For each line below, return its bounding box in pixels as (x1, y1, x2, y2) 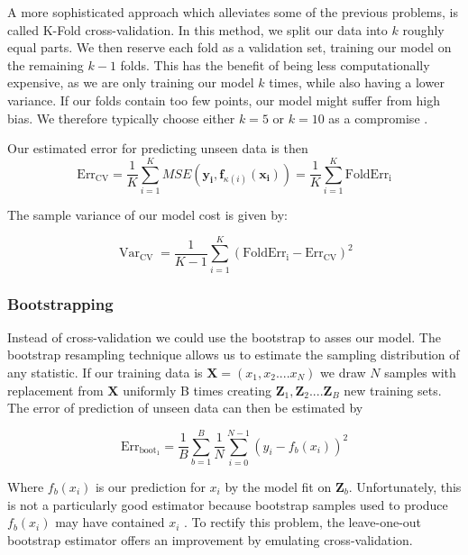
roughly (402, 20, 445, 39)
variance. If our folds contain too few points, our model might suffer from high (7, 90, 440, 109)
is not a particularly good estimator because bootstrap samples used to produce (7, 495, 448, 514)
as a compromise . (328, 108, 428, 127)
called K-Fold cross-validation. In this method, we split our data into (7, 20, 388, 39)
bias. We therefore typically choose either (7, 108, 235, 127)
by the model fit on (225, 477, 332, 496)
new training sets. (344, 380, 442, 399)
